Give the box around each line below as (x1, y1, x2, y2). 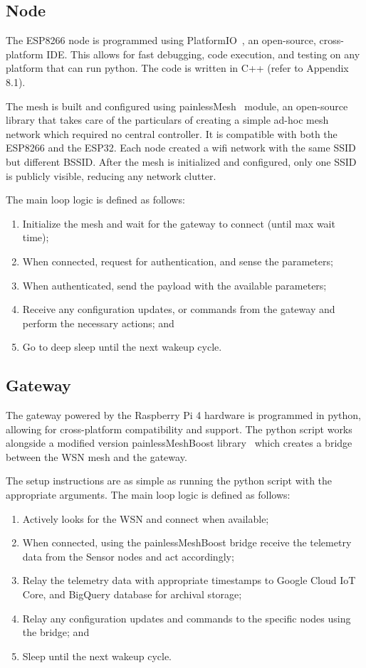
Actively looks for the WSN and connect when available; (22, 511, 269, 526)
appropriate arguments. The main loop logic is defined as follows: (6, 487, 291, 502)
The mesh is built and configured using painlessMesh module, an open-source (6, 98, 348, 113)
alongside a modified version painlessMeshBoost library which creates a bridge (6, 435, 352, 450)
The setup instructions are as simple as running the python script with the (6, 473, 333, 488)
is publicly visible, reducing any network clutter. (6, 168, 216, 183)
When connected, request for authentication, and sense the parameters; (22, 253, 333, 268)
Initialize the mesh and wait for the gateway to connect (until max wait (22, 216, 335, 230)
